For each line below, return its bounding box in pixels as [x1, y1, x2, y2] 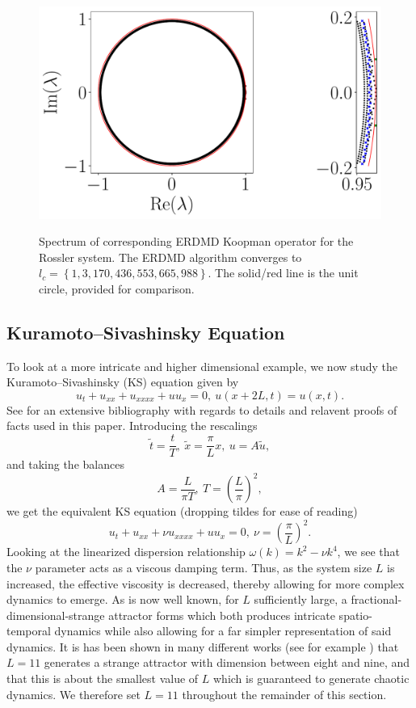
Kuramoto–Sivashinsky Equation [6, 319, 285, 344]
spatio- [338, 606, 372, 623]
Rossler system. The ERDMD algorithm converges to [39, 248, 302, 265]
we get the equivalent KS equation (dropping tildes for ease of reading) [6, 503, 358, 520]
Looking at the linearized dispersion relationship [6, 543, 246, 560]
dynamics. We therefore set [6, 685, 141, 702]
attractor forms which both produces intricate [108, 606, 335, 623]
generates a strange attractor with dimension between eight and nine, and [44, 654, 410, 671]
